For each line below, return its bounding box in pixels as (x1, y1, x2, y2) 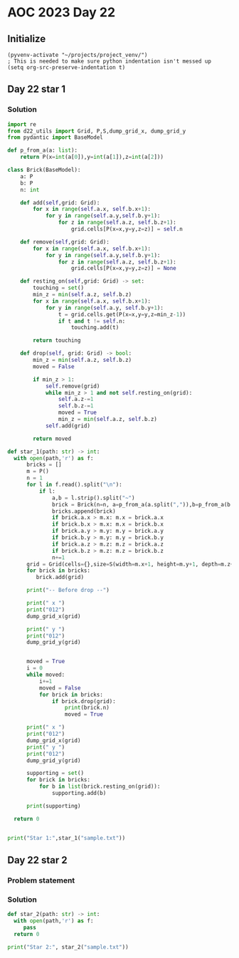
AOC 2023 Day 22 (7, 4, 116, 21)
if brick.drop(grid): (52, 697, 116, 705)
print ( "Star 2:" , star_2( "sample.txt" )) (7, 943, 129, 951)
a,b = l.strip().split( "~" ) (52, 494, 135, 501)
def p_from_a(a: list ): (7, 147, 78, 154)
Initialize (7, 33, 46, 45)
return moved (33, 435, 72, 442)
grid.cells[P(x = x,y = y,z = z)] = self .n (70, 226, 183, 233)
